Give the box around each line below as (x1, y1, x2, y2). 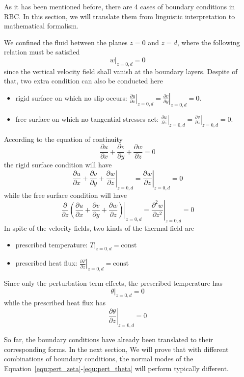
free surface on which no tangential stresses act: (15, 113, 159, 124)
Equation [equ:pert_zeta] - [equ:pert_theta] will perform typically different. (4, 363, 229, 373)
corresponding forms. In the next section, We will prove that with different (4, 344, 229, 354)
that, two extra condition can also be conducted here (4, 76, 163, 86)
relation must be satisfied (4, 47, 80, 57)
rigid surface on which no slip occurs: (15, 92, 127, 103)
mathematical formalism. (4, 21, 79, 31)
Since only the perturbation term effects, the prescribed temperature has (4, 278, 223, 288)
